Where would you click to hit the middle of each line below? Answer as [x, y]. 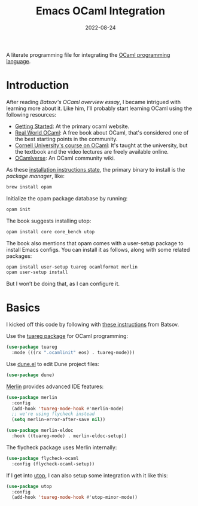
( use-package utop [29, 486]
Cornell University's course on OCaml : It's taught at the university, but [101, 145]
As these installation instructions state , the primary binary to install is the [96, 169]
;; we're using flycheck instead [53, 414]
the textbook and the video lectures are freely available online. [92, 151]
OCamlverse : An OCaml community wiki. [65, 158]
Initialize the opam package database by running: [67, 198]
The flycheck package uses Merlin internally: [62, 447]
